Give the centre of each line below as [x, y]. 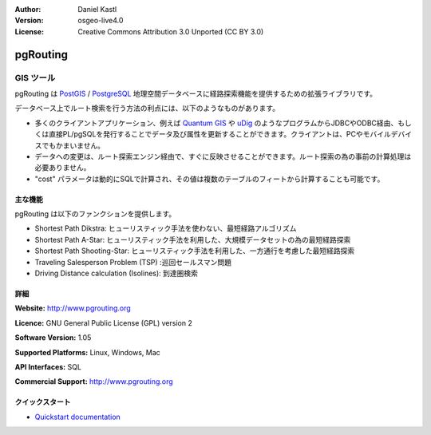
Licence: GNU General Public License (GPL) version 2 [104, 322]
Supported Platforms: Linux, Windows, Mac [88, 352]
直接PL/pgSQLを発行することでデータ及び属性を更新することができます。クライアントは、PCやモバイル [219, 134]
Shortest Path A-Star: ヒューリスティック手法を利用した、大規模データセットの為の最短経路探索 [193, 239]
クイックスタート [43, 402]
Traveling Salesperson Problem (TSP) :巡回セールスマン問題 [133, 262]
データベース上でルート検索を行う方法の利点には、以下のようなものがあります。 [147, 109]
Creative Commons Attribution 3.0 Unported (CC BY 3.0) [171, 31]
